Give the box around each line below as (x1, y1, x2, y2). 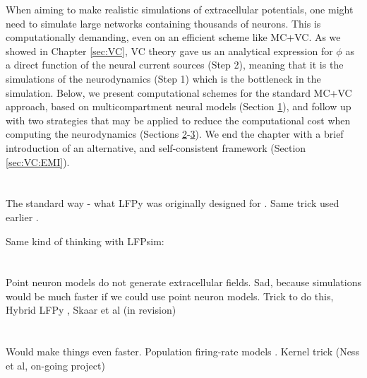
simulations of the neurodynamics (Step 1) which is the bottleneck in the (6, 71, 321, 85)
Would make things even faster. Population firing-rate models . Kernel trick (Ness (6, 344, 359, 359)
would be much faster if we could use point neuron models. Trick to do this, (6, 288, 334, 303)
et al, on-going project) (6, 358, 105, 372)
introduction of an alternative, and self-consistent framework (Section (6, 140, 306, 155)
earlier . (6, 209, 39, 224)
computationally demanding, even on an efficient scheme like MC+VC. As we (6, 30, 341, 45)
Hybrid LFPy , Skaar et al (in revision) (6, 302, 176, 317)
